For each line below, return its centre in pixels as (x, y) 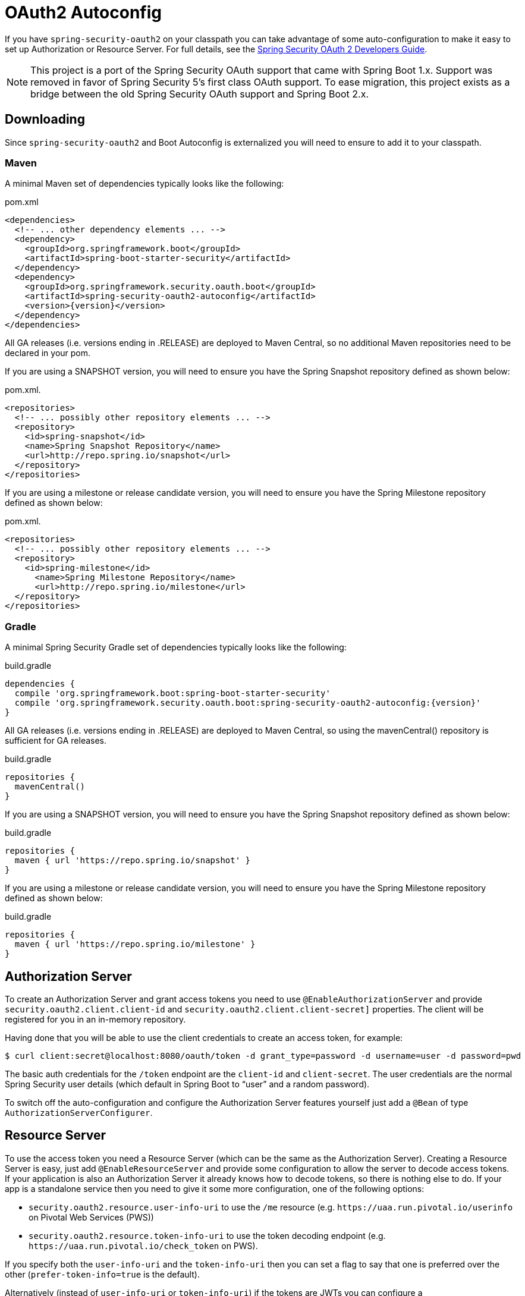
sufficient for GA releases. (56, 741)
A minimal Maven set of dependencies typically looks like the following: (144, 184)
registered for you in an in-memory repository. (95, 1019)
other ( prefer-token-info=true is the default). (102, 1274)
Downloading (45, 119)
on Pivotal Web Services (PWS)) (91, 1217)
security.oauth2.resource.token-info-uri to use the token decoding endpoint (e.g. (207, 1235)
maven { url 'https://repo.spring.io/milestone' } (135, 944)
